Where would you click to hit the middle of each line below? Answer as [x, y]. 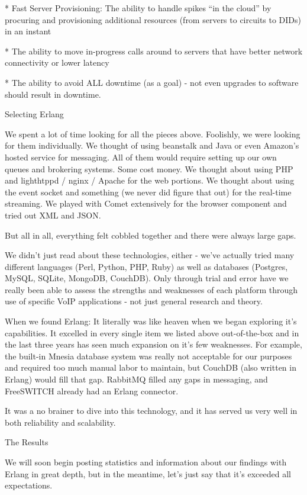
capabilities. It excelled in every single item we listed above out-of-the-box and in [152, 332]
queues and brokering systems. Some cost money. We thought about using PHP [149, 168]
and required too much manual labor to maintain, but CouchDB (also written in [151, 367]
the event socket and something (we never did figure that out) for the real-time [148, 192]
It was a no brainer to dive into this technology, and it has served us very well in [151, 411]
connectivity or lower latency [57, 62]
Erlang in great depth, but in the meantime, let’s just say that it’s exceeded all [148, 473]
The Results [27, 442]
